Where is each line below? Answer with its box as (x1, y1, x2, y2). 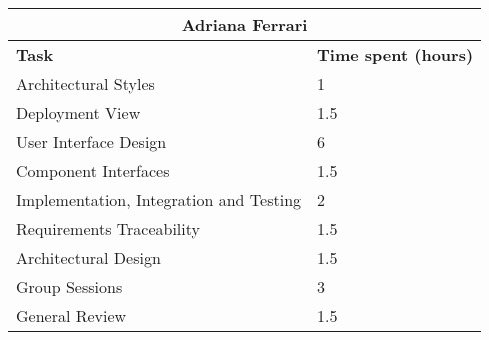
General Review (16, 304, 127, 327)
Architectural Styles (16, 72, 155, 95)
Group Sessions (16, 275, 123, 298)
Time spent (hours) (317, 43, 474, 66)
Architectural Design (16, 246, 161, 269)
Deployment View (16, 101, 141, 124)
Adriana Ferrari (181, 13, 308, 36)
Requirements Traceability (16, 217, 200, 240)
